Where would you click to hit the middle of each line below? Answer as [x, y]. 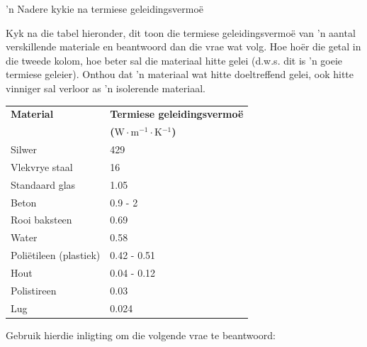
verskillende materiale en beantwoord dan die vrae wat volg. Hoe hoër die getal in [183, 46]
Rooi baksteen [41, 220]
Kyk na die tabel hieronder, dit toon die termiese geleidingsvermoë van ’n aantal [181, 32]
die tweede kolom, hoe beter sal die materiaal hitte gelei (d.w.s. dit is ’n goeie [174, 60]
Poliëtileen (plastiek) [56, 255]
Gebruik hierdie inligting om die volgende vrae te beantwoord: [141, 335]
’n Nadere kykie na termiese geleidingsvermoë [105, 9]
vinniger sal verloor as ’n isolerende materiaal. [106, 88]
